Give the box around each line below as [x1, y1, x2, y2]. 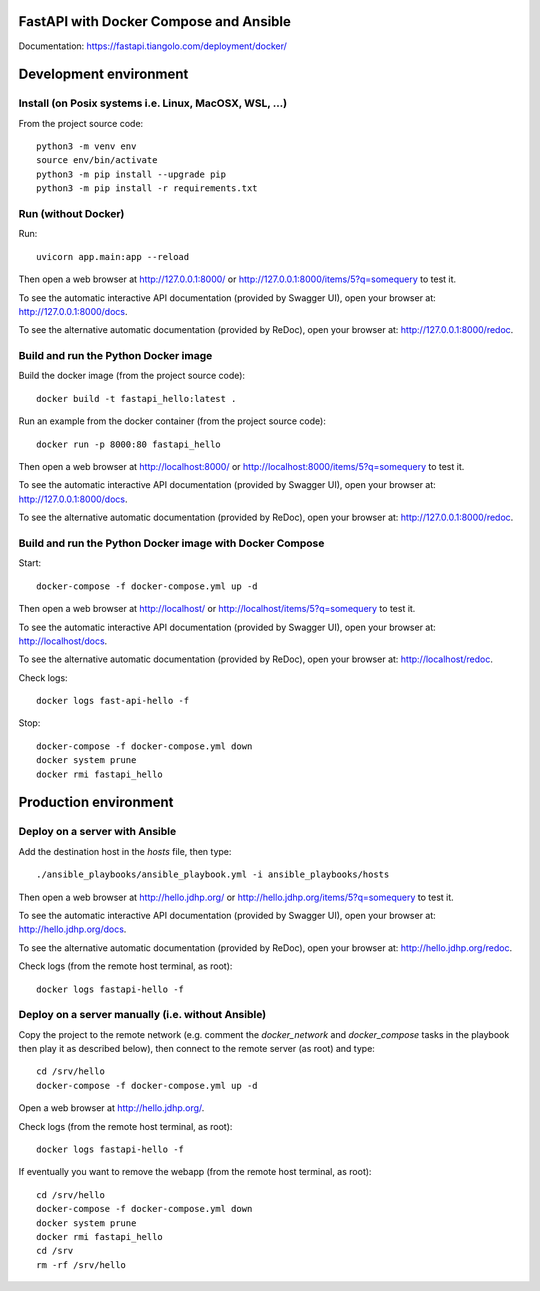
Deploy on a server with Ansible [18, 825, 177, 839]
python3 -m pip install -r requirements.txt [36, 183, 259, 194]
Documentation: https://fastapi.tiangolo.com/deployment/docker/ [18, 40, 287, 52]
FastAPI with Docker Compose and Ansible [18, 13, 292, 30]
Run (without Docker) [18, 207, 125, 220]
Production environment [18, 794, 174, 811]
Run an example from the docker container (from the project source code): [18, 415, 327, 427]
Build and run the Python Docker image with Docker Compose [18, 536, 325, 550]
